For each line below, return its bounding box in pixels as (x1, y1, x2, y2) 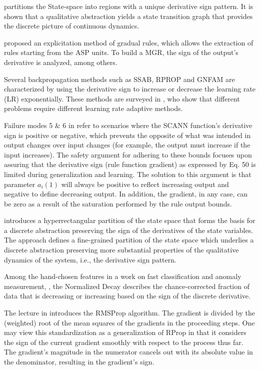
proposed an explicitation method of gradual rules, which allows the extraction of (4, 37, 253, 47)
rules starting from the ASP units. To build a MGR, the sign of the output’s (4, 47, 238, 57)
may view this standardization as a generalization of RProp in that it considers (4, 327, 246, 337)
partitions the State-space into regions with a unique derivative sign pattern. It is (4, 1, 253, 11)
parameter (4, 178, 35, 189)
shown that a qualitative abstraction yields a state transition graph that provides (4, 10, 253, 21)
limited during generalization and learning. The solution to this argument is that (4, 168, 251, 179)
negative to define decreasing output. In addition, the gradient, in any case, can (4, 188, 248, 199)
